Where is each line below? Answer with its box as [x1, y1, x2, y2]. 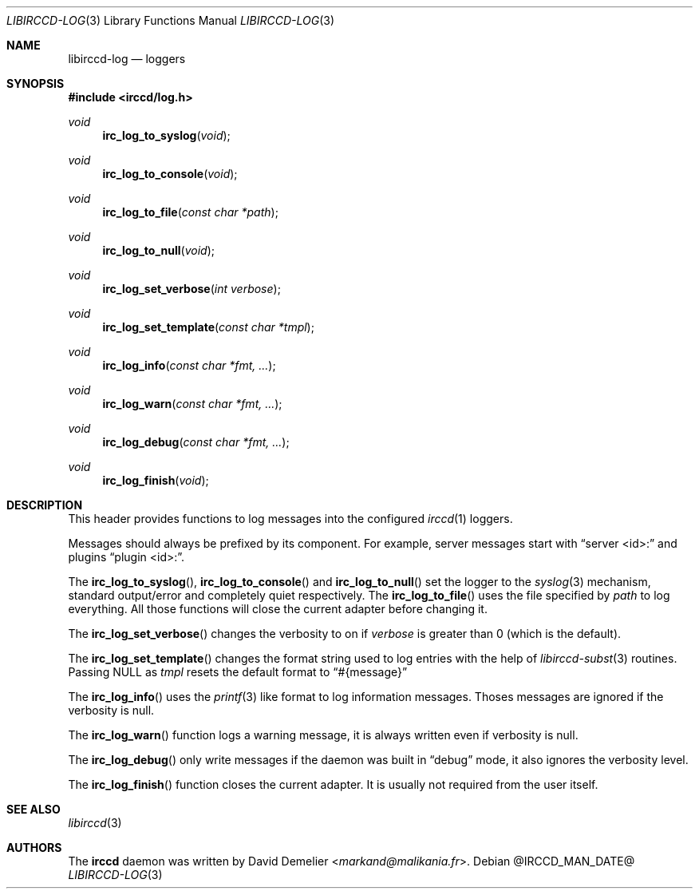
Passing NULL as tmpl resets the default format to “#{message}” [68, 665, 408, 679]
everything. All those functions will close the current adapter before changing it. [68, 602, 488, 616]
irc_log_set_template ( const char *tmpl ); [102, 320, 314, 334]
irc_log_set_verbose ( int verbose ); [102, 282, 281, 295]
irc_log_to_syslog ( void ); [102, 129, 231, 142]
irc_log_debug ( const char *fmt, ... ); [102, 435, 290, 449]
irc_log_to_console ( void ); [102, 167, 238, 180]
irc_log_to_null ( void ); [102, 244, 215, 257]
